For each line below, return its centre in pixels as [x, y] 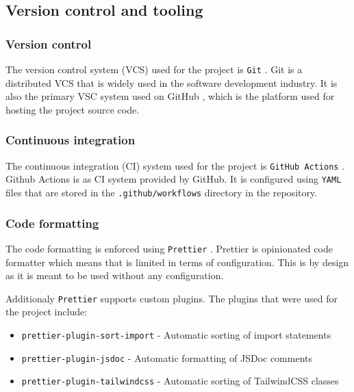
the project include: [47, 312]
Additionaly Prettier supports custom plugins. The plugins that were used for [172, 298]
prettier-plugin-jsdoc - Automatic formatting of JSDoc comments [167, 357]
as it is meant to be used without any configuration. [115, 275]
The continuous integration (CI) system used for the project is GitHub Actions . [175, 165]
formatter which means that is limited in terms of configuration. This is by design [177, 262]
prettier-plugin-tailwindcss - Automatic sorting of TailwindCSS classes [180, 381]
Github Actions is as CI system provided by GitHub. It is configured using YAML [174, 179]
